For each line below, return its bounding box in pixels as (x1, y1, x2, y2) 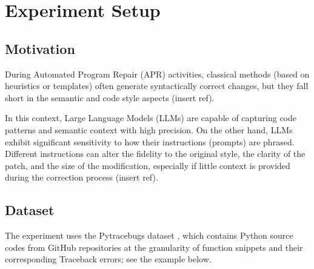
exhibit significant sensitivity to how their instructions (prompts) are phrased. (5, 135, 295, 148)
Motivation (5, 39, 75, 58)
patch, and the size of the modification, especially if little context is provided (5, 159, 290, 171)
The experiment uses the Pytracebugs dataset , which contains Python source (5, 229, 293, 242)
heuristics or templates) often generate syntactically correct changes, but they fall (5, 79, 309, 92)
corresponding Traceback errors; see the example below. (5, 253, 212, 265)
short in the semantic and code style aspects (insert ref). (5, 91, 215, 104)
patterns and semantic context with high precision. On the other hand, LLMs (5, 123, 293, 136)
